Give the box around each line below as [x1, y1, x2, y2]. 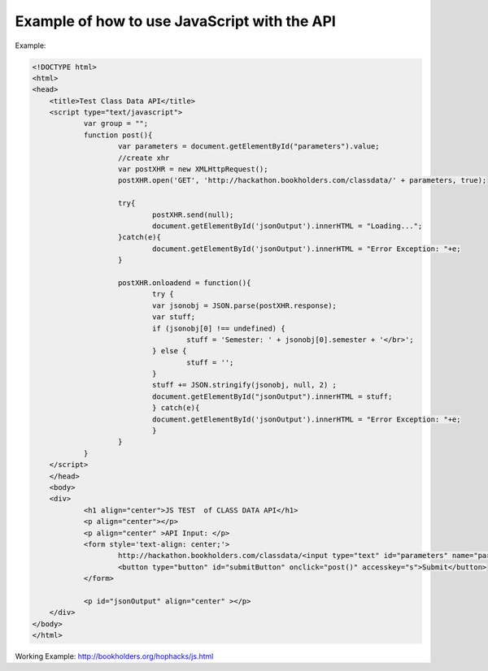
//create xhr [118, 153, 170, 162]
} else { [151, 346, 187, 356]
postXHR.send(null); [151, 210, 234, 219]
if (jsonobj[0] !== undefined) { [151, 323, 285, 333]
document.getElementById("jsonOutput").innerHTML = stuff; [151, 392, 393, 401]
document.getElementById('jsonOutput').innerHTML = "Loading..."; [151, 222, 423, 231]
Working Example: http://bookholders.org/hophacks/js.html [15, 652, 214, 661]
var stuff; [151, 313, 195, 322]
